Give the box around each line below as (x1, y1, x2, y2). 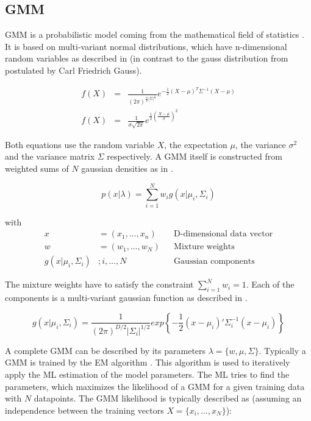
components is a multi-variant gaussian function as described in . (5, 291, 248, 304)
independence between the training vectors (5, 403, 164, 416)
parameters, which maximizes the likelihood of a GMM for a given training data (5, 380, 305, 392)
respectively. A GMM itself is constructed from (107, 150, 282, 163)
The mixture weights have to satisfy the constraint (5, 278, 194, 291)
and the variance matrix (5, 150, 95, 163)
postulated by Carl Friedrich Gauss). (5, 63, 142, 76)
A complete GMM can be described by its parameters (5, 344, 206, 356)
